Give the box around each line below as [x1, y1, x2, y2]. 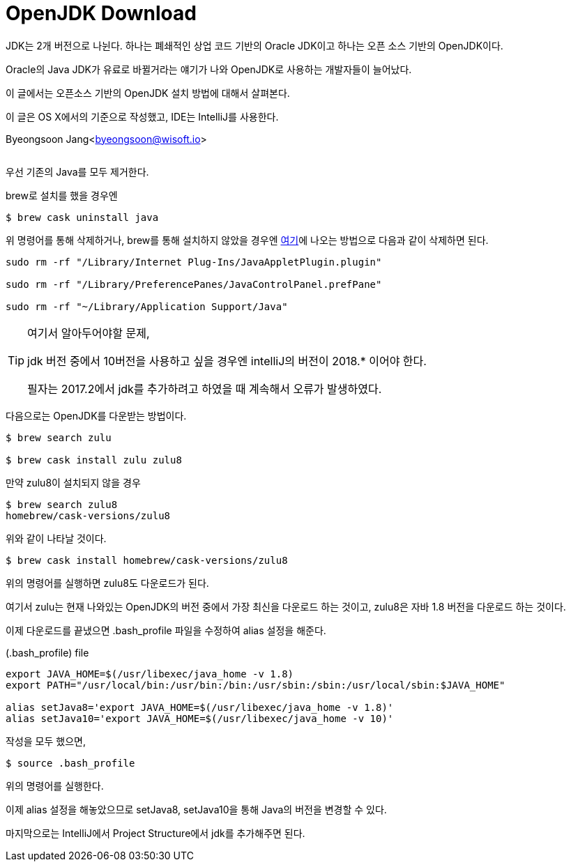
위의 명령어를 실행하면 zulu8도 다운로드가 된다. [6, 576, 209, 589]
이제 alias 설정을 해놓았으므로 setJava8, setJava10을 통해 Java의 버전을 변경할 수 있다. [6, 803, 387, 815]
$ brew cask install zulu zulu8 [6, 454, 182, 466]
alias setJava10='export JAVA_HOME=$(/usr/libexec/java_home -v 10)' [6, 712, 394, 724]
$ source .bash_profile [6, 757, 135, 769]
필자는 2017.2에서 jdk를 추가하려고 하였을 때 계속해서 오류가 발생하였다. [27, 381, 382, 396]
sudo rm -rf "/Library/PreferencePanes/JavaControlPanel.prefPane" [6, 278, 382, 290]
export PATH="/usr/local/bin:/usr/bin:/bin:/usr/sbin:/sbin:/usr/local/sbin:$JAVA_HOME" [6, 679, 505, 691]
